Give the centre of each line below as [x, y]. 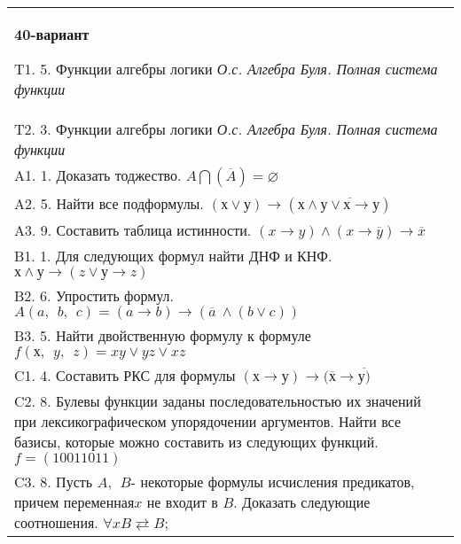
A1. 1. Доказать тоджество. [98, 175]
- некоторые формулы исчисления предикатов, [273, 482]
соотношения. [56, 522]
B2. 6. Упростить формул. [94, 295]
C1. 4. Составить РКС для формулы [125, 375]
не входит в [182, 502]
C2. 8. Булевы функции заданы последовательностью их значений [218, 401]
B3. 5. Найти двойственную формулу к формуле [163, 335]
